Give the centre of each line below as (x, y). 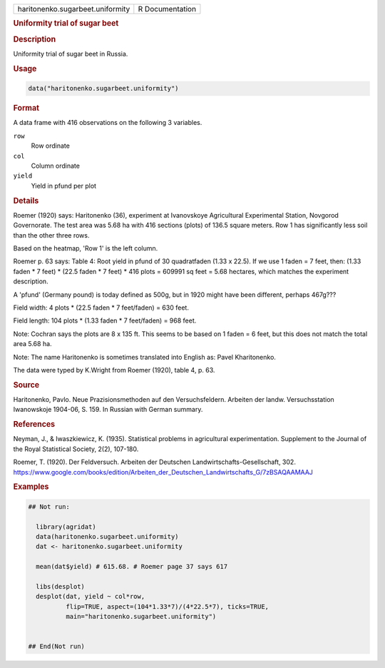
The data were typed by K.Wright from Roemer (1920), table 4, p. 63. (114, 370)
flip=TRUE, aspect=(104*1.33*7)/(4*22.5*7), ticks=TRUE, (167, 606)
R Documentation (167, 9)
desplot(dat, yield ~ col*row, (91, 597)
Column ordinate (55, 166)
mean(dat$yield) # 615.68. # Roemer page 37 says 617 (132, 567)
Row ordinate (51, 146)
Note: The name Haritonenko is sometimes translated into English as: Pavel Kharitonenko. (144, 357)
